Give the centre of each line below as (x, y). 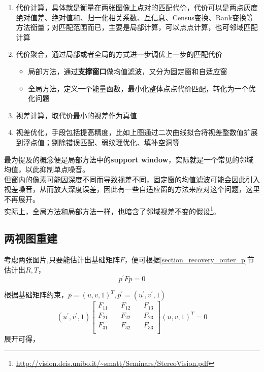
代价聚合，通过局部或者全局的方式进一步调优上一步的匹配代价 (119, 54)
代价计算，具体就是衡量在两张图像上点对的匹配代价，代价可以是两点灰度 (137, 7)
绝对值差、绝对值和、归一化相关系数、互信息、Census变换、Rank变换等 (135, 17)
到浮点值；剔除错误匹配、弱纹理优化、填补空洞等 (98, 142)
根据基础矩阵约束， (36, 295)
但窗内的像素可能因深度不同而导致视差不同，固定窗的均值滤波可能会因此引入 (132, 179)
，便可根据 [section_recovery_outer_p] (186, 259)
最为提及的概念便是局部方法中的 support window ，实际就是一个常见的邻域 (129, 159)
